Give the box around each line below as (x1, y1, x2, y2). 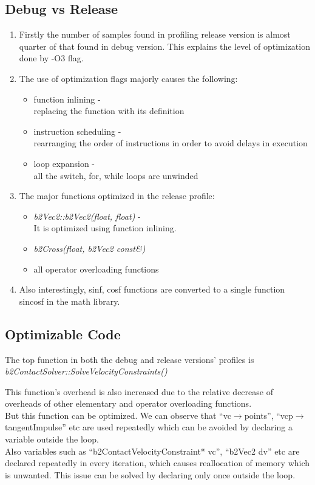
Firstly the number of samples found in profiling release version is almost (19, 28, 291, 41)
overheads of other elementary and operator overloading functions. (5, 397, 252, 410)
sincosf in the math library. (19, 294, 120, 307)
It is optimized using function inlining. (33, 222, 177, 234)
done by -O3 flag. (19, 52, 84, 64)
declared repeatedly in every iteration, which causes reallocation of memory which (5, 456, 310, 469)
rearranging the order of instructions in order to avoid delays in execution (33, 137, 308, 149)
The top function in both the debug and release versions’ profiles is (5, 353, 254, 365)
